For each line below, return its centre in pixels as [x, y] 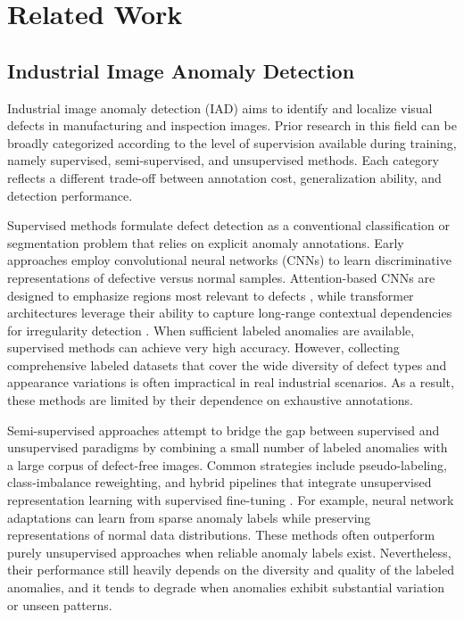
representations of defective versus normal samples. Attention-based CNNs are [221, 277]
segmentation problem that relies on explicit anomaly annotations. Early [206, 242]
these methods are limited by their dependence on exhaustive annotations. [210, 400]
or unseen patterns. [60, 604]
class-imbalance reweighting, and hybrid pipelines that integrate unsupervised [220, 482]
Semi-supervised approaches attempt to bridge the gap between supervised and [224, 430]
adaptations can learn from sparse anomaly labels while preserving [189, 517]
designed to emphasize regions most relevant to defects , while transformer [211, 295]
